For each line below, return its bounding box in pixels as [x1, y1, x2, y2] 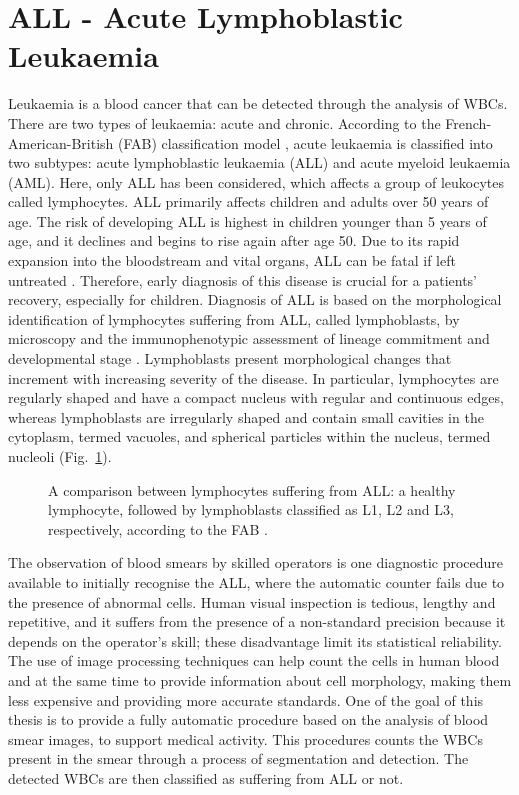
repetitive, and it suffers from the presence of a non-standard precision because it [8, 611, 506, 632]
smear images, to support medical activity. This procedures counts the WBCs [8, 728, 483, 749]
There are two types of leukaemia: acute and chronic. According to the [8, 112, 441, 133]
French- [445, 112, 492, 133]
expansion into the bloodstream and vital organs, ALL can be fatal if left [8, 250, 456, 271]
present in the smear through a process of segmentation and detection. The [8, 748, 469, 769]
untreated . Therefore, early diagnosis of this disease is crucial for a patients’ [8, 269, 477, 290]
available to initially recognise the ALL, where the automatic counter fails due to [8, 571, 505, 592]
